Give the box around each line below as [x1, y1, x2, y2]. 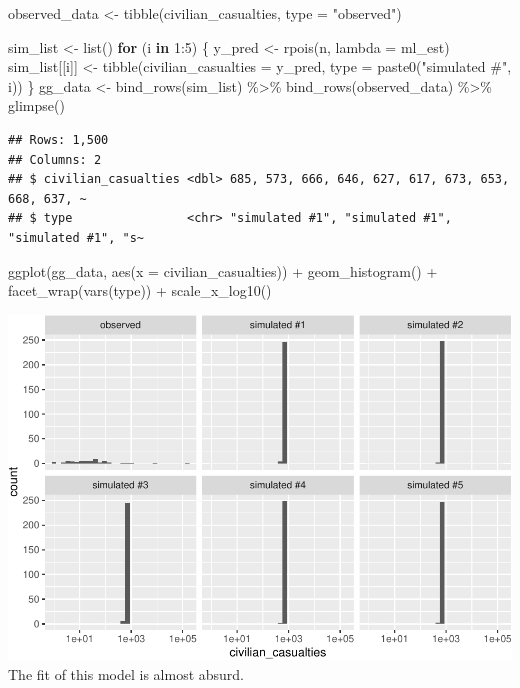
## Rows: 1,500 [8, 132, 109, 147]
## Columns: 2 [8, 152, 102, 167]
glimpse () [8, 95, 65, 116]
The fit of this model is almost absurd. [8, 663, 245, 684]
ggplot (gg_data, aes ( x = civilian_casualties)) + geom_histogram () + [8, 260, 438, 281]
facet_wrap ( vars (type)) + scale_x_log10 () [8, 280, 272, 301]
